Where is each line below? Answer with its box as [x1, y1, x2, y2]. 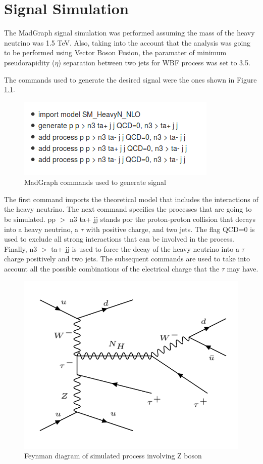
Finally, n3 [4, 243, 37, 254]
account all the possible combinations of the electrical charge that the [4, 263, 220, 274]
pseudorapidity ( [4, 57, 55, 67]
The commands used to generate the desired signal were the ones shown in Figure [4, 74, 257, 85]
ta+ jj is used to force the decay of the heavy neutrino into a [51, 243, 239, 254]
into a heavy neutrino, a [4, 223, 79, 234]
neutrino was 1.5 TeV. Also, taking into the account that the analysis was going [4, 37, 251, 48]
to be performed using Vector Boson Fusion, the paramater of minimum [4, 47, 227, 58]
